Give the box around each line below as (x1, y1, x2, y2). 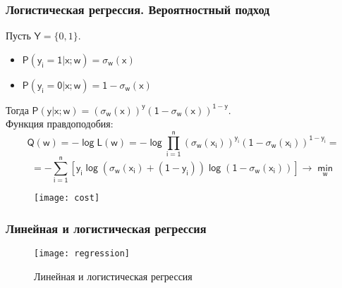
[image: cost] (34, 193, 100, 204)
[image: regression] (34, 249, 130, 259)
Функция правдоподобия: (6, 116, 114, 131)
